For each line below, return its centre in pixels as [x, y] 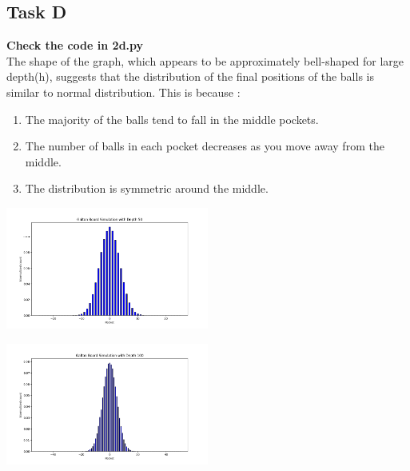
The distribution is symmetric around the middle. [147, 188]
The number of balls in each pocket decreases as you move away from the [205, 146]
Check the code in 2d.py [75, 45]
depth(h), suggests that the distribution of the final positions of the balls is [190, 76]
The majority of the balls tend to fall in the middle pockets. [172, 119]
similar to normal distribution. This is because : [123, 92]
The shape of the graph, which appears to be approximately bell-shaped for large [205, 60]
